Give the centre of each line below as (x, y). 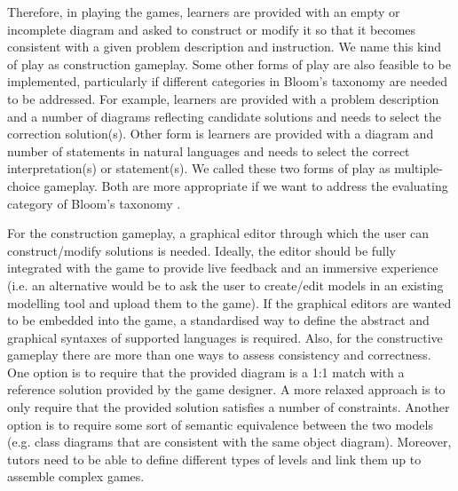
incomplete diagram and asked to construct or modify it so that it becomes (212, 29)
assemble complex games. (76, 476)
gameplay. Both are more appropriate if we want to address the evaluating (246, 185)
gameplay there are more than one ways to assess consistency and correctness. (219, 355)
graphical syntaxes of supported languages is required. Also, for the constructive (225, 337)
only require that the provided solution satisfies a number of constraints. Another (229, 407)
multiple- (419, 168)
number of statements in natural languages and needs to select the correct (209, 150)
